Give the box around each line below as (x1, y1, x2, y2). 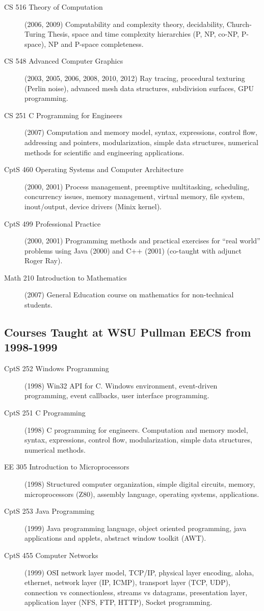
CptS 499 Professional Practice (4, 218, 101, 229)
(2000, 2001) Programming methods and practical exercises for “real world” (24, 235, 260, 246)
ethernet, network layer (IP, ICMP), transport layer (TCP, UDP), (24, 577, 230, 588)
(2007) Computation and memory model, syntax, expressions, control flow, (24, 127, 257, 137)
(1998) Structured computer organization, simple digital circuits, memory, (24, 479, 255, 489)
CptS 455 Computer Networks (4, 549, 98, 560)
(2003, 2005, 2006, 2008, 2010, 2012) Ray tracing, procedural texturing (24, 72, 245, 83)
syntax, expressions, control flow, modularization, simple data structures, (24, 434, 252, 445)
